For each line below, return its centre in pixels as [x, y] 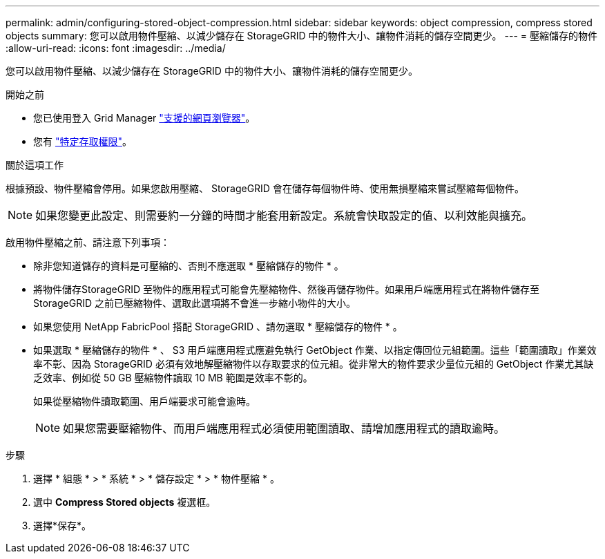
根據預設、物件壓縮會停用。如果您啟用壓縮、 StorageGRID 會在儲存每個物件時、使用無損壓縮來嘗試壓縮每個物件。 [265, 188]
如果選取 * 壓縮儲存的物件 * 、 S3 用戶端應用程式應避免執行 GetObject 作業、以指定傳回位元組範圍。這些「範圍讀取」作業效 [315, 350]
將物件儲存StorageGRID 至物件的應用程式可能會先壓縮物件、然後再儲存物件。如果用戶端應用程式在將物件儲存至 [286, 289]
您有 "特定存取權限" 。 [83, 141]
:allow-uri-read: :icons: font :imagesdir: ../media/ [116, 48]
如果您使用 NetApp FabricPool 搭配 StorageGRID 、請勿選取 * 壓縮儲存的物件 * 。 [218, 326]
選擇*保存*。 [63, 525]
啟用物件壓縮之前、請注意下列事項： [88, 242]
